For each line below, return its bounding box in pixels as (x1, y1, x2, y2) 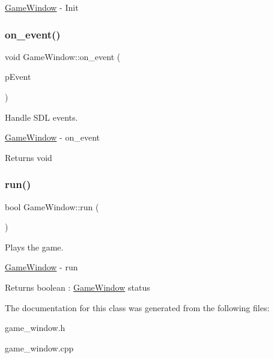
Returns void (5, 151, 52, 163)
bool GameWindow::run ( (5, 200, 99, 213)
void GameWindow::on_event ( (5, 50, 121, 62)
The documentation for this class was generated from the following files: (5, 301, 270, 314)
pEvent (5, 70, 31, 83)
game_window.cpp (5, 341, 74, 354)
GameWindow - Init (5, 1, 79, 13)
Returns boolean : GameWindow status (5, 281, 150, 293)
